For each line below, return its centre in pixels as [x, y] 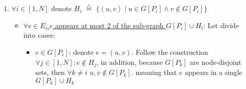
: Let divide [221, 25]
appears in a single [214, 72]
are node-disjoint [216, 62]
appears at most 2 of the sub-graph [109, 25]
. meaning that [154, 72]
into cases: [39, 35]
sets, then [50, 72]
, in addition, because [130, 62]
